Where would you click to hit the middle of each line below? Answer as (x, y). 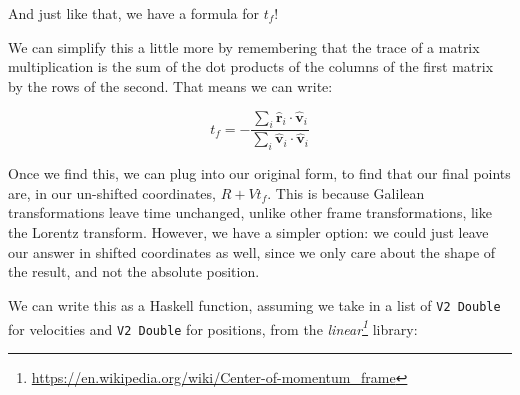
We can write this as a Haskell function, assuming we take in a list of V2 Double (254, 304)
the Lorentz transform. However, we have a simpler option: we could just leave (248, 232)
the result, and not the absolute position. (134, 271)
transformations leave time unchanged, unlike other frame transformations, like (250, 212)
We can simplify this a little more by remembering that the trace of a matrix (244, 46)
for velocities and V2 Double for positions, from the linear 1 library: (213, 327)
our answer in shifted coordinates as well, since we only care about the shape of (252, 251)
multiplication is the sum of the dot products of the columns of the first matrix (251, 66)
